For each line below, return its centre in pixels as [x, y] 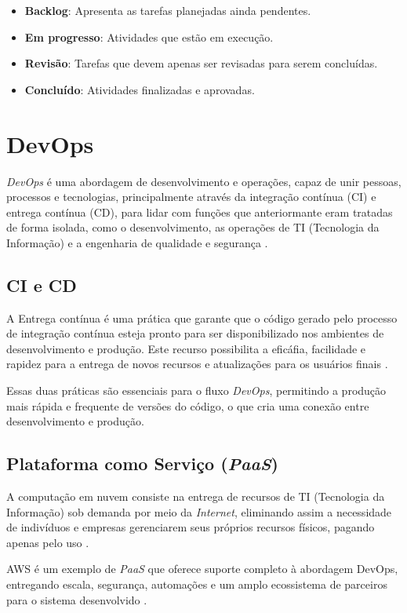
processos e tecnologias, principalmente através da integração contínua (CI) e [191, 197]
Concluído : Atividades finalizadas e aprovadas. [140, 89]
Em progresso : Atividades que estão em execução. [149, 36]
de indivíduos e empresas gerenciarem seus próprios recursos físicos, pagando [191, 527]
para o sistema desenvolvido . [77, 599]
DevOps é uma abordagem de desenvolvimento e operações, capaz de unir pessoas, [204, 181]
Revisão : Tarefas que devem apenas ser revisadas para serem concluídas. [201, 63]
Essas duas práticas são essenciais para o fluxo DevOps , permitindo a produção [196, 390]
